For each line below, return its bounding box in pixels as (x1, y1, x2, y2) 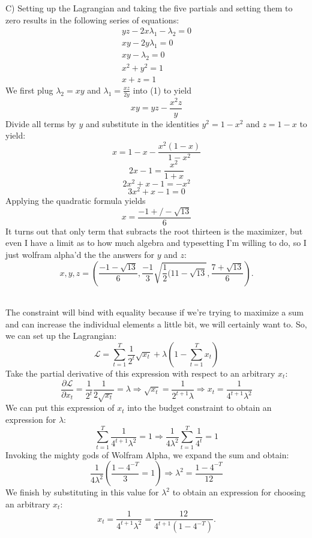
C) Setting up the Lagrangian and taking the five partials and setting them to (5, 2, 293, 14)
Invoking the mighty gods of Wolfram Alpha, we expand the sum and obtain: (5, 448, 289, 461)
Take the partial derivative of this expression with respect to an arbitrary (5, 367, 275, 379)
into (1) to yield (133, 83, 192, 96)
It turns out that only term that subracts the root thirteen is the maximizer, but (5, 224, 303, 237)
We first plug (5, 83, 53, 96)
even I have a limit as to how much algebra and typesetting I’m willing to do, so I (5, 236, 307, 249)
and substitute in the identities (85, 117, 199, 130)
